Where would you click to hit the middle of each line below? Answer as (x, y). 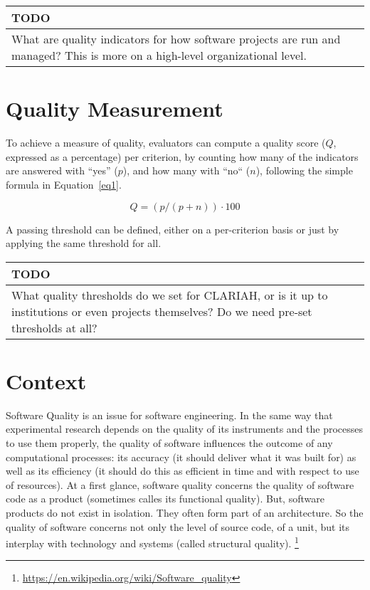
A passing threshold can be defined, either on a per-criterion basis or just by (173, 229)
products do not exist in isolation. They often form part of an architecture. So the (185, 512)
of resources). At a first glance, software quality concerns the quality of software (180, 484)
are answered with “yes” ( (62, 170)
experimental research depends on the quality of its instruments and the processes (185, 429)
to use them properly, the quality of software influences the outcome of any (169, 443)
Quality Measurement (115, 109)
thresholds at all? (54, 327)
